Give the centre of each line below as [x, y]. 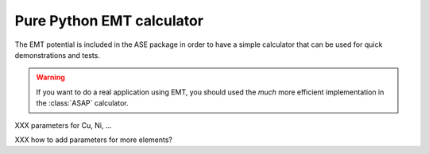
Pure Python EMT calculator [109, 21]
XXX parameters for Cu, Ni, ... [63, 125]
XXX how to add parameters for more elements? [94, 140]
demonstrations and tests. [58, 55]
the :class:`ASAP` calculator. [82, 103]
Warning [50, 77]
